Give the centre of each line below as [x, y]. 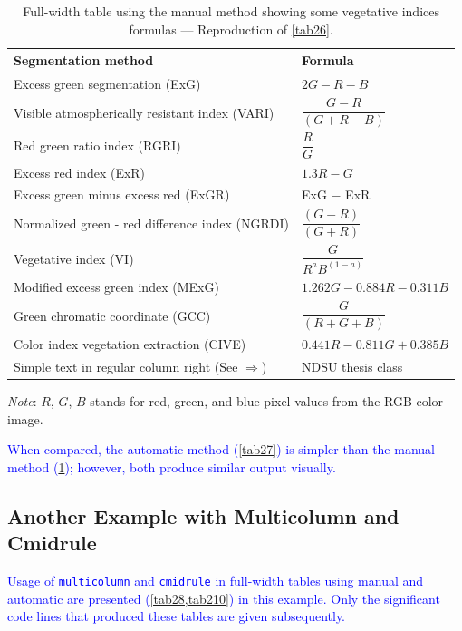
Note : [22, 401]
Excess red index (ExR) [80, 172]
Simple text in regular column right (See [126, 367]
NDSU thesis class [352, 367]
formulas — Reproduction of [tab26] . [231, 29]
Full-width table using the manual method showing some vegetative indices [231, 11]
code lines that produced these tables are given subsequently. [177, 616]
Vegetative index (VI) [74, 258]
